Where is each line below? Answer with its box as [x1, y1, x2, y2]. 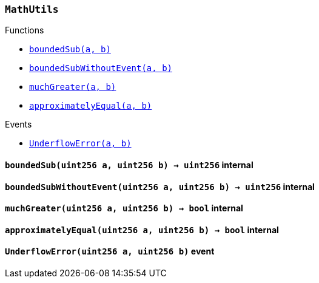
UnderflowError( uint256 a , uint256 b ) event [5, 246, 215, 257]
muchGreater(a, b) [29, 82, 116, 92]
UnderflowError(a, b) [29, 138, 132, 149]
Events [5, 119, 32, 130]
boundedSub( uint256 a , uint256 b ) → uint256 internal [5, 159, 254, 170]
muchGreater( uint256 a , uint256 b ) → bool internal [5, 203, 243, 214]
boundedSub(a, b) [29, 44, 111, 55]
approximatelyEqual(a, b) [29, 101, 152, 111]
